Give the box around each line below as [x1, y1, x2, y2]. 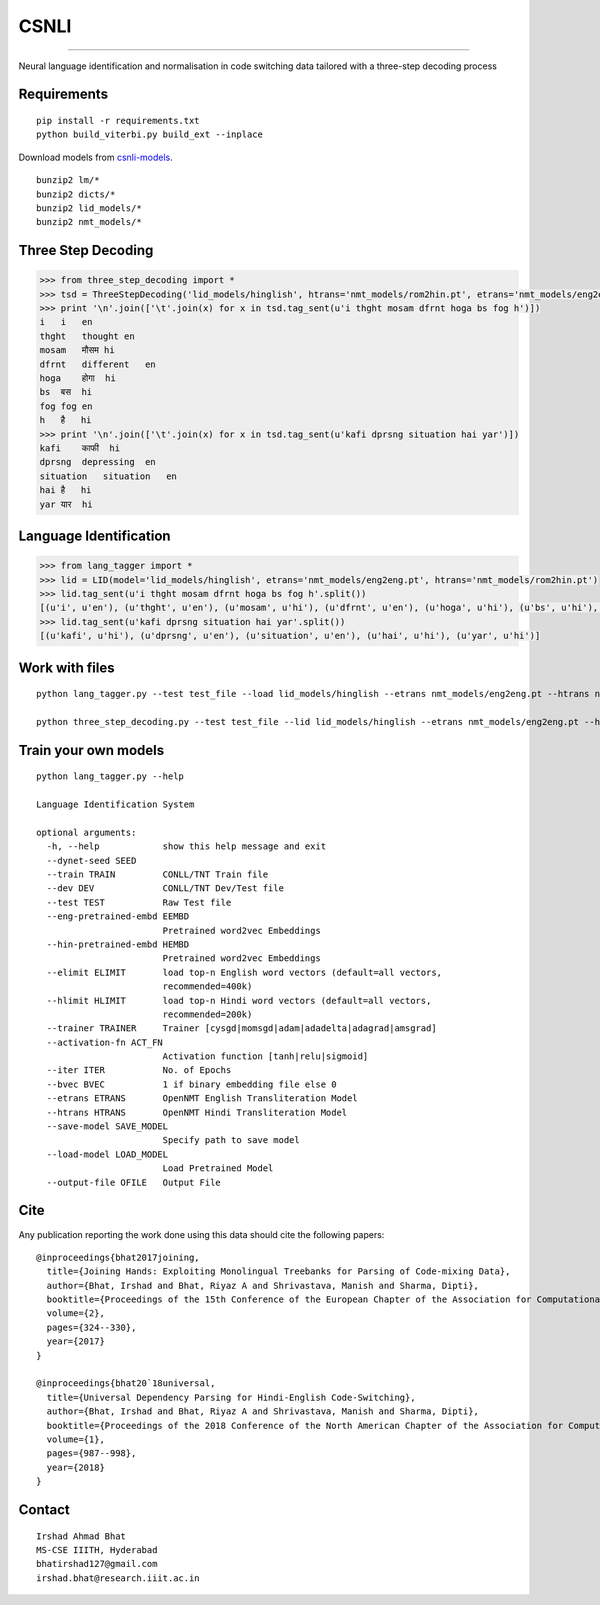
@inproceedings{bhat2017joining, [36, 1251, 200, 1263]
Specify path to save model [162, 1135, 300, 1146]
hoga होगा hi [39, 373, 117, 384]
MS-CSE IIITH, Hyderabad [36, 1544, 158, 1555]
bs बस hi [39, 386, 93, 398]
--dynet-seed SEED [46, 855, 137, 866]
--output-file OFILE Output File [46, 1176, 222, 1188]
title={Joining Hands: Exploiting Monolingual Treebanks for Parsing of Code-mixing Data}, [46, 1266, 511, 1277]
